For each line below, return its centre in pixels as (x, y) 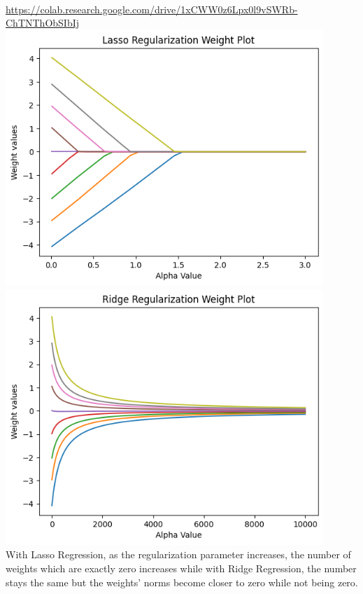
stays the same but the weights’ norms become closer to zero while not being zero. (182, 582)
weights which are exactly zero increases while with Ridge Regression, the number (181, 568)
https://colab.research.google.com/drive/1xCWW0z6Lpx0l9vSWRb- (152, 9)
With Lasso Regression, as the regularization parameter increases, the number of (178, 554)
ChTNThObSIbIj (43, 23)
